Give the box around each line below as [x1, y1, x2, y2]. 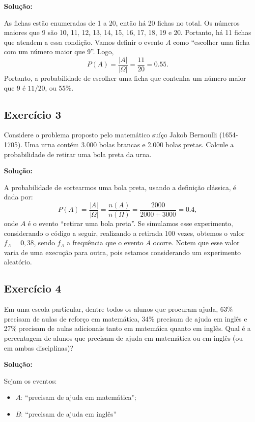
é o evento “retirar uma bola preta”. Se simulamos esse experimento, [28, 218, 233, 228]
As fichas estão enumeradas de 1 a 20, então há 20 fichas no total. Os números [4, 17, 240, 28]
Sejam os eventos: [4, 375, 57, 386]
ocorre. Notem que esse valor [153, 237, 240, 248]
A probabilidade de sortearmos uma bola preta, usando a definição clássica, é [4, 182, 236, 192]
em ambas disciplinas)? [4, 342, 73, 353]
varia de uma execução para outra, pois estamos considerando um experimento [4, 247, 241, 257]
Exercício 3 [4, 106, 61, 122]
